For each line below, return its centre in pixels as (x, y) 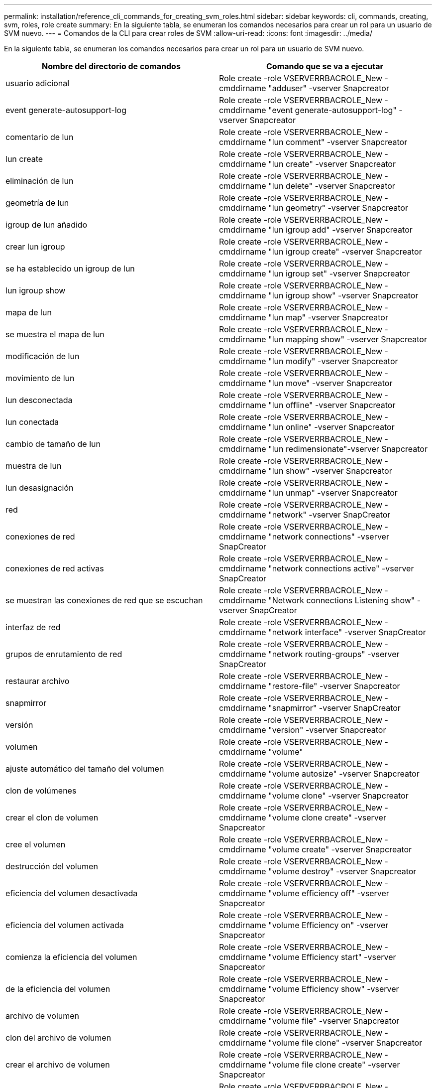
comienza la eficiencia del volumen (71, 957)
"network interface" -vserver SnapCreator (347, 632)
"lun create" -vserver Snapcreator (332, 164)
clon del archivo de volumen (58, 1038)
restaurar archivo (38, 681)
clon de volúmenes (41, 791)
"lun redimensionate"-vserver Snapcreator (348, 449)
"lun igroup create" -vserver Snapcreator (345, 252)
